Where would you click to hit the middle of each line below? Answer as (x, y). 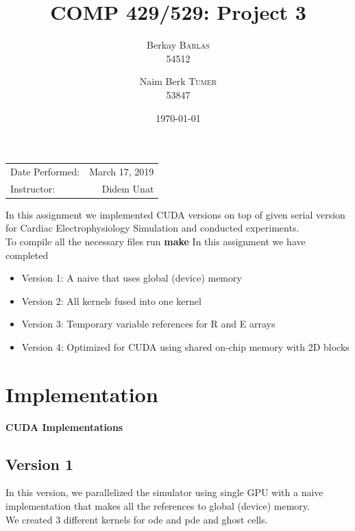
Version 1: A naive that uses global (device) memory (132, 278)
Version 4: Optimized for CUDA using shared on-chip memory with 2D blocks (185, 346)
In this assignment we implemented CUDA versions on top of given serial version (175, 214)
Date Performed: (45, 171)
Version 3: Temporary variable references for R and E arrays (148, 324)
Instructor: (33, 188)
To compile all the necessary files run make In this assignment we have (156, 241)
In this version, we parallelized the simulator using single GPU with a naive (164, 492)
